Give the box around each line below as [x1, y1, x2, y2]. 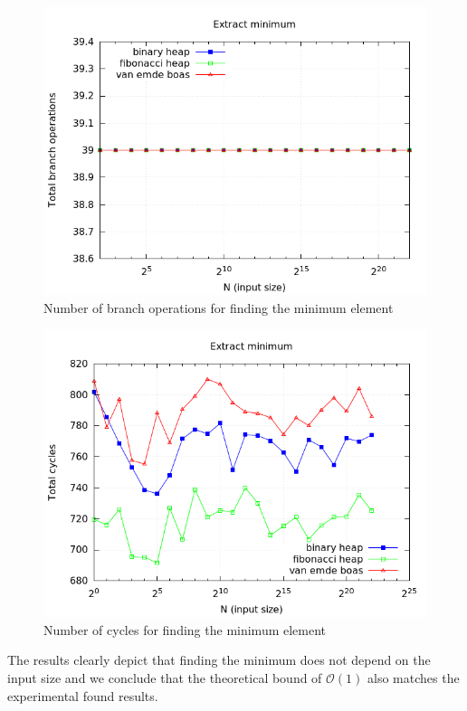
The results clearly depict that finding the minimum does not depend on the [7, 650, 431, 669]
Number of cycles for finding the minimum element [43, 620, 327, 639]
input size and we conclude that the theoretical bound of [7, 668, 322, 687]
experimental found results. [7, 686, 158, 705]
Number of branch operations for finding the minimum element [43, 298, 394, 317]
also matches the [367, 668, 460, 687]
